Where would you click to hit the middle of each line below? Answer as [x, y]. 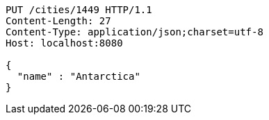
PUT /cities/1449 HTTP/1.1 [79, 10]
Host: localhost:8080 [64, 43]
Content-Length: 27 [58, 21]
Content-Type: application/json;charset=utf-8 [134, 32]
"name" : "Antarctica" [79, 76]
